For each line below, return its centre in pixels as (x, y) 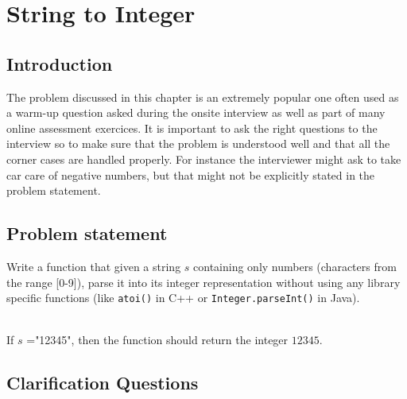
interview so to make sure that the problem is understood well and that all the (198, 143)
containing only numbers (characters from (295, 266)
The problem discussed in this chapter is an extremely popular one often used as (203, 97)
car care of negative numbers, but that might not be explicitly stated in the (191, 174)
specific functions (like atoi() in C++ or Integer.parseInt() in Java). (183, 298)
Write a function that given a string (94, 266)
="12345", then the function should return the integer (157, 340)
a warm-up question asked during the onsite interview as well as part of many (196, 112)
